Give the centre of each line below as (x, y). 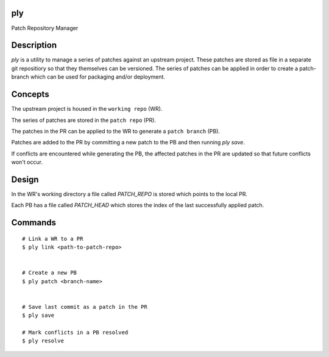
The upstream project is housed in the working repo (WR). (87, 109)
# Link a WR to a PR (53, 239)
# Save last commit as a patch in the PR (85, 307)
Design (25, 179)
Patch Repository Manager (45, 28)
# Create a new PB (50, 273)
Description (34, 45)
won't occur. (27, 162)
